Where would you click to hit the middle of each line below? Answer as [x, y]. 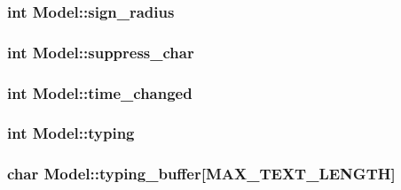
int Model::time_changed [100, 92]
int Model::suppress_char [101, 52]
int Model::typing [71, 133]
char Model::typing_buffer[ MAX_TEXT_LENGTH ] [201, 174]
